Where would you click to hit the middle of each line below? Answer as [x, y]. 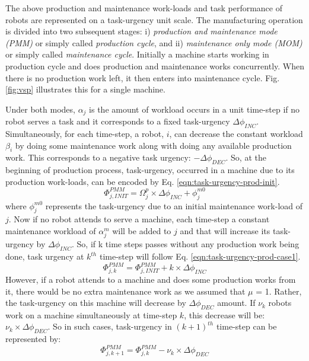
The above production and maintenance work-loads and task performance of [144, 8]
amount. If [236, 303]
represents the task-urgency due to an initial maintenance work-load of [174, 205]
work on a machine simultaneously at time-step [91, 314]
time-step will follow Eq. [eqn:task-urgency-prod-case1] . [200, 256]
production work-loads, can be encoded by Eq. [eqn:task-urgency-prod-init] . [143, 181]
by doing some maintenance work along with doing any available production [153, 145]
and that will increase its [225, 231]
